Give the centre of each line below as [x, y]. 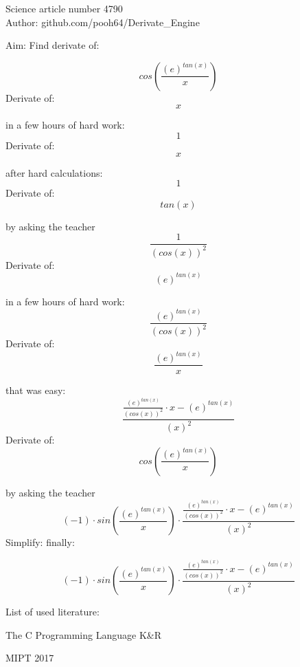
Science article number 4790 [64, 8]
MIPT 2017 [30, 658]
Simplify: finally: [40, 542]
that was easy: [36, 390]
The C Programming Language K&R [83, 634]
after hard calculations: [54, 172]
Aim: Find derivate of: [53, 45]
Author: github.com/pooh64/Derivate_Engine [103, 22]
